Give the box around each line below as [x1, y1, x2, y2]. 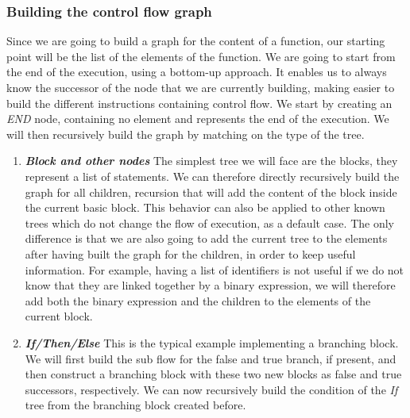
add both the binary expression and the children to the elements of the [25, 292, 371, 309]
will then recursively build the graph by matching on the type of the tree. [6, 125, 365, 142]
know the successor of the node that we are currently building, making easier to [6, 79, 395, 95]
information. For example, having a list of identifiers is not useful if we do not [25, 261, 404, 278]
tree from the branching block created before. [25, 397, 246, 413]
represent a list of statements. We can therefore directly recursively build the [25, 167, 400, 184]
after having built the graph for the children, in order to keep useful [25, 245, 356, 262]
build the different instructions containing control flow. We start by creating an [6, 94, 393, 111]
